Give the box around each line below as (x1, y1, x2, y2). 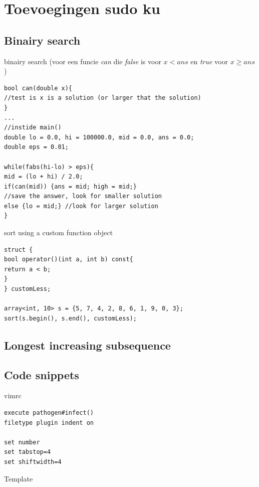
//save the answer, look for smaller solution (4, 193, 162, 200)
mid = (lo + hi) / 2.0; (4, 173, 83, 181)
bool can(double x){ (4, 84, 73, 92)
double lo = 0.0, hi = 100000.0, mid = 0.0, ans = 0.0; (4, 133, 194, 141)
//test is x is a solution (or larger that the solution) (4, 94, 201, 102)
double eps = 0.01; (4, 143, 69, 151)
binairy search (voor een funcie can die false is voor (4, 56, 161, 66)
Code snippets (4, 367, 79, 382)
